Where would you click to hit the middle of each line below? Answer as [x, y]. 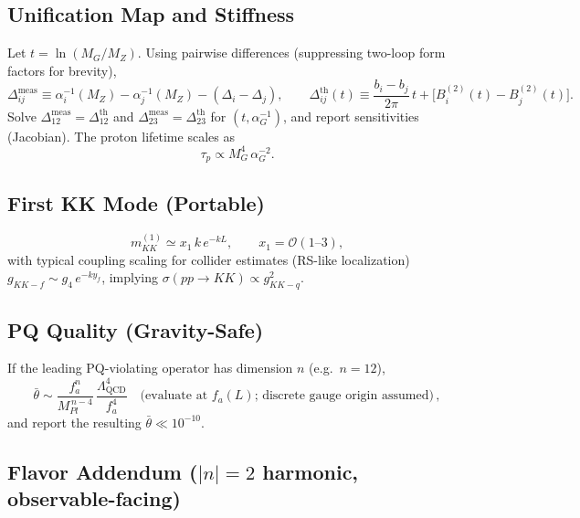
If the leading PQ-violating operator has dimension [150, 368]
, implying [130, 277]
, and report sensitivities [351, 116]
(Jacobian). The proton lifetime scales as [121, 136]
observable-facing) [94, 498]
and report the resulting [74, 422]
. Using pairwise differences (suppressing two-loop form [291, 53]
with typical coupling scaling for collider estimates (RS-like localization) [209, 259]
